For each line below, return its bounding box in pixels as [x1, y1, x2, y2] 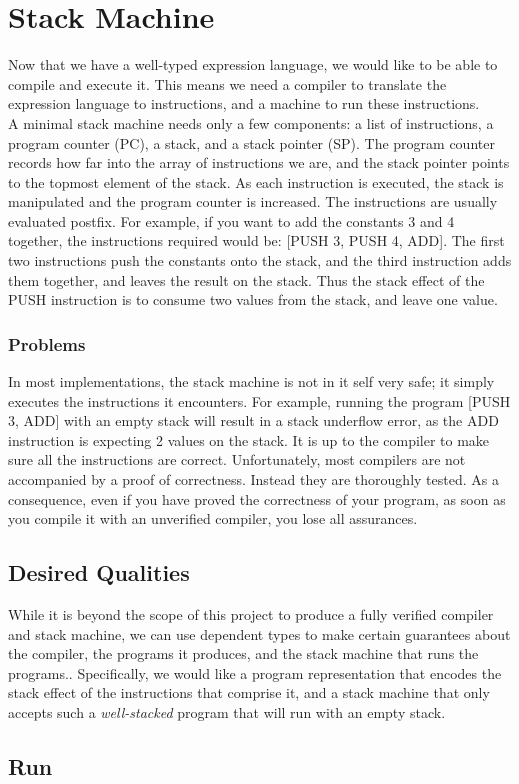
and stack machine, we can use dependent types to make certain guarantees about [8, 623, 511, 644]
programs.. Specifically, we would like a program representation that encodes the [8, 662, 502, 683]
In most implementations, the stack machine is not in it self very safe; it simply [8, 371, 495, 392]
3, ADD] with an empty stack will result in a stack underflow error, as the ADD [8, 410, 499, 431]
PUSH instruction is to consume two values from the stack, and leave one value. [8, 289, 498, 310]
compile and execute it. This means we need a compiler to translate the [8, 73, 447, 94]
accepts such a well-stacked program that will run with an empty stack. [8, 701, 446, 722]
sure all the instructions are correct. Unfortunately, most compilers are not [8, 449, 466, 470]
